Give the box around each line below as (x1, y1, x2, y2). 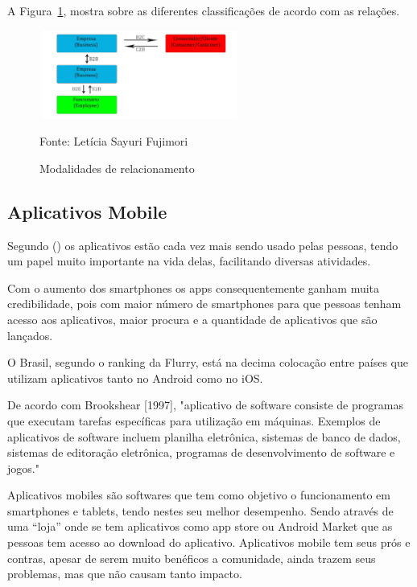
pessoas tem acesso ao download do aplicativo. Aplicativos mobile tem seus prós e (7, 534, 411, 551)
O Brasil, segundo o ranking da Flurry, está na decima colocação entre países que (7, 354, 408, 371)
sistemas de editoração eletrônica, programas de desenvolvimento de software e (7, 444, 395, 461)
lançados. (7, 326, 53, 343)
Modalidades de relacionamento (39, 159, 195, 176)
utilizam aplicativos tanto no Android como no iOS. (7, 369, 263, 386)
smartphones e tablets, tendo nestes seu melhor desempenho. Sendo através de (7, 502, 394, 519)
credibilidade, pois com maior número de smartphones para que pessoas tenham (7, 295, 402, 312)
